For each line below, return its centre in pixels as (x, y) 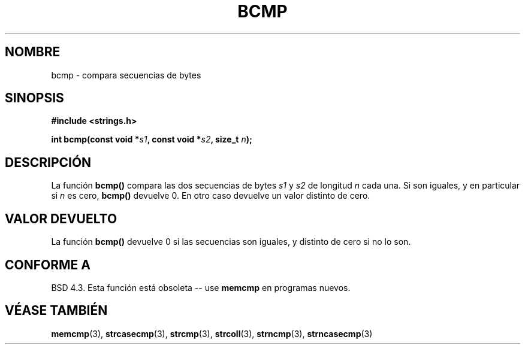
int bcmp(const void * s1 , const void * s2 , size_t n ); (152, 139)
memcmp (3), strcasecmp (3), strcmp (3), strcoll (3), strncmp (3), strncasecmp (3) (212, 333)
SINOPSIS (34, 98)
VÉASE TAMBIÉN (56, 311)
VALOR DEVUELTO (61, 218)
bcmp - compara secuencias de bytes (126, 75)
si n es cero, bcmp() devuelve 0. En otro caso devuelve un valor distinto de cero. (211, 196)
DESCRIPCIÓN (48, 162)
